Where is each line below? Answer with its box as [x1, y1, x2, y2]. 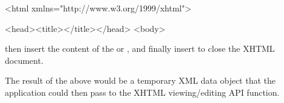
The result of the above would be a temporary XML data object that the [5, 74, 276, 87]
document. [5, 54, 44, 66]
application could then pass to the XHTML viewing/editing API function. [5, 86, 280, 98]
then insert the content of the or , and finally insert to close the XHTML [5, 42, 275, 55]
